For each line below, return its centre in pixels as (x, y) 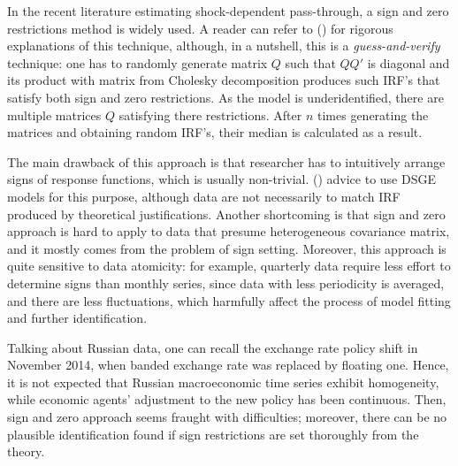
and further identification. (77, 318)
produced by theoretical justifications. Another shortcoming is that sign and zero (226, 214)
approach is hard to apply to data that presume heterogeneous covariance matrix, (229, 231)
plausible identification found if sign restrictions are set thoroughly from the (213, 434)
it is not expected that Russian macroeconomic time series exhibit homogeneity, (223, 382)
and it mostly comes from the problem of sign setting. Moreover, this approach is (227, 248)
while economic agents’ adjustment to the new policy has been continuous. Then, (227, 399)
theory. (26, 451)
